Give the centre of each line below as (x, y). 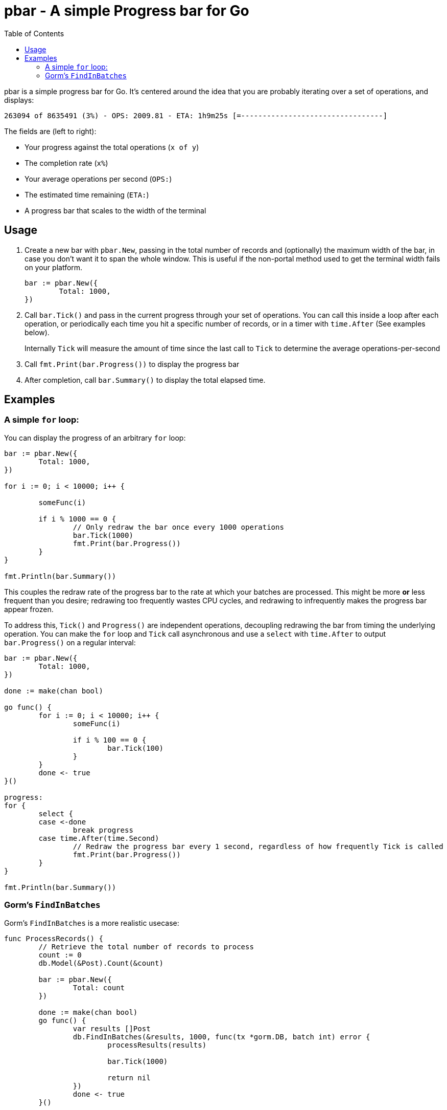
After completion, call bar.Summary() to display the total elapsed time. (145, 380)
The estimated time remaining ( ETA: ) (87, 194)
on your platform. (54, 267)
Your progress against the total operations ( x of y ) (112, 147)
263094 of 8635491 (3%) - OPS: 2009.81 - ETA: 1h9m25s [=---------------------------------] (196, 115)
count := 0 (60, 955)
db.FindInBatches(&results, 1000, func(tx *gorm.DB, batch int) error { (221, 1037)
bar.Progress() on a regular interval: (70, 642)
